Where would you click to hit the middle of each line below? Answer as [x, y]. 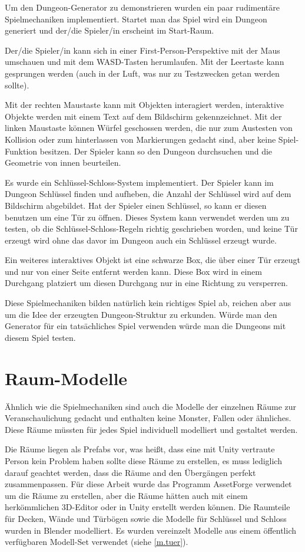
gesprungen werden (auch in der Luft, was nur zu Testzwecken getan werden [142, 73]
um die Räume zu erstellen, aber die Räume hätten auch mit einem [126, 495]
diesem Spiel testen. [40, 337]
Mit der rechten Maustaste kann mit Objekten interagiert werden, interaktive [145, 105]
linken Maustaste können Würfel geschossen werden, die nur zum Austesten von [149, 128]
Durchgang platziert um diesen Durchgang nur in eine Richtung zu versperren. [146, 283]
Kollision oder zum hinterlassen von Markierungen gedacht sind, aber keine [140, 139]
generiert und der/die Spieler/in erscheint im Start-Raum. [110, 30]
